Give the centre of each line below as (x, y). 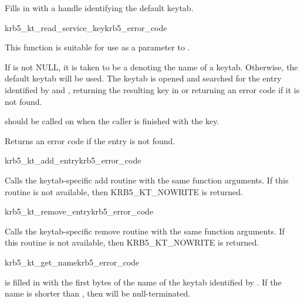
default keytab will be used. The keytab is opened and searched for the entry (143, 78)
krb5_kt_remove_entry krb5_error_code (79, 211)
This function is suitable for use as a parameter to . (97, 47)
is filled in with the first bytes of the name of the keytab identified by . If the (143, 282)
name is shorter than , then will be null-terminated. (98, 293)
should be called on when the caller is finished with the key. (112, 121)
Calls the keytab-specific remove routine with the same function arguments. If (145, 231)
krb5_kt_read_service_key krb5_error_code (86, 27)
